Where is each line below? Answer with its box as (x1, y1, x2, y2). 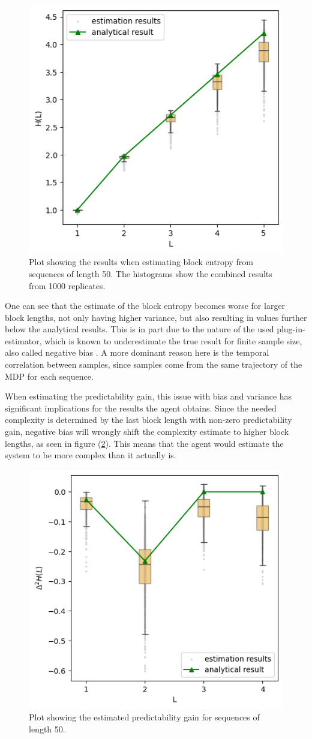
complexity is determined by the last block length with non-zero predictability (5, 413, 292, 426)
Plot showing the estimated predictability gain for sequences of (29, 711, 260, 723)
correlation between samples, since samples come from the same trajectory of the (5, 358, 302, 371)
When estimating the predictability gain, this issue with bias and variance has (5, 390, 292, 402)
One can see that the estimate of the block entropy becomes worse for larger (5, 299, 286, 312)
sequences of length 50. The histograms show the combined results (29, 267, 272, 280)
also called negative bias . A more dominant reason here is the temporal (5, 346, 269, 359)
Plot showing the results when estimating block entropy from (29, 256, 253, 268)
